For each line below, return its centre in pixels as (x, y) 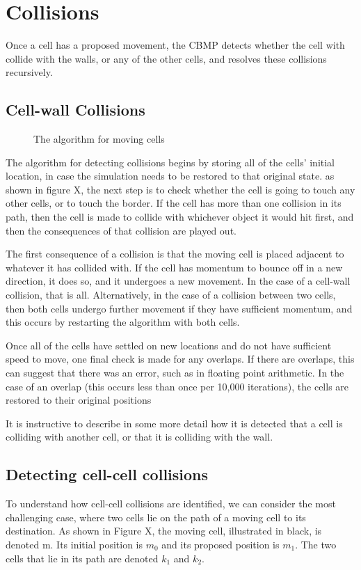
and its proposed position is (220, 544)
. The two (316, 544)
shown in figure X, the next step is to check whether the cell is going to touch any (180, 189)
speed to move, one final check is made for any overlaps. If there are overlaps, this (180, 359)
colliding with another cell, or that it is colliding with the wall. (139, 437)
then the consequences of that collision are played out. (121, 230)
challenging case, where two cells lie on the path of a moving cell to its (156, 517)
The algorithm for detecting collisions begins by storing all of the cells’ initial (170, 162)
